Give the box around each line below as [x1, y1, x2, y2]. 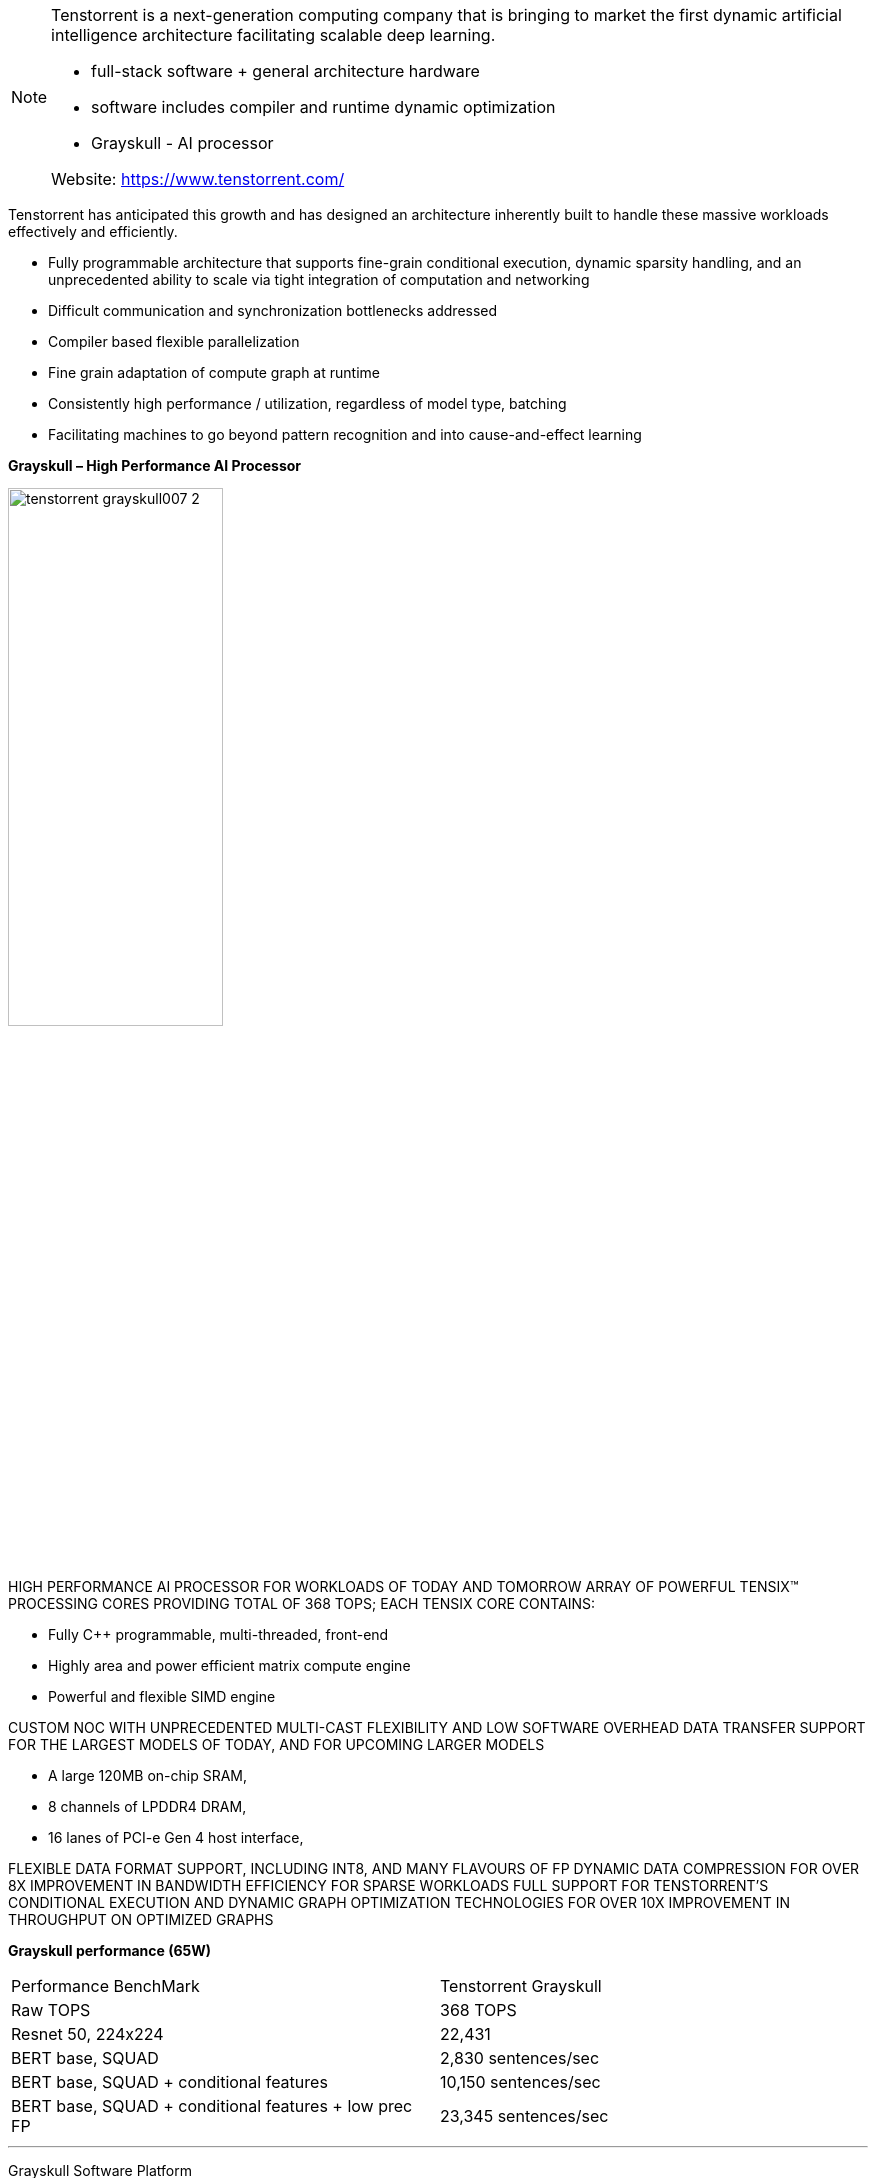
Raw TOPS [11, 2000, 91, 2020]
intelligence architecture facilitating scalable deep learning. [51, 25, 496, 45]
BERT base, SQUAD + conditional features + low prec [11, 2096, 413, 2116]
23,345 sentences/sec [440, 2106, 609, 2126]
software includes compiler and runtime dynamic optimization [91, 97, 556, 117]
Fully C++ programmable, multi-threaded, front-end [48, 1626, 389, 1643]
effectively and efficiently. [8, 223, 178, 240]
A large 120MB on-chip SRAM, [48, 1767, 247, 1784]
